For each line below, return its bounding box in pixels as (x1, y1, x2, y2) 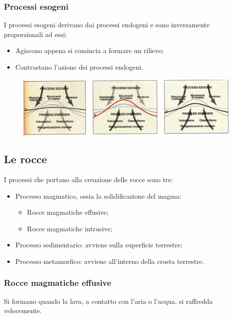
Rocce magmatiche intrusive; (27, 223, 113, 233)
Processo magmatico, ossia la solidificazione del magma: (15, 190, 182, 201)
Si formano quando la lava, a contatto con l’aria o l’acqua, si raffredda (4, 296, 213, 306)
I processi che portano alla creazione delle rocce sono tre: (4, 174, 173, 184)
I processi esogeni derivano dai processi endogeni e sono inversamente (4, 19, 210, 30)
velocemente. (4, 305, 42, 316)
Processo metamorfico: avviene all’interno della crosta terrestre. (15, 256, 204, 266)
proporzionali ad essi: (4, 29, 67, 39)
